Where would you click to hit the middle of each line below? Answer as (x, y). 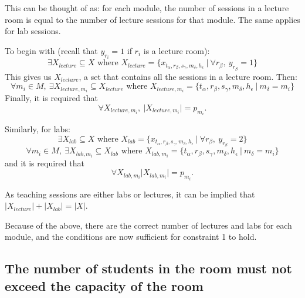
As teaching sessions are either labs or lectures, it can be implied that (130, 194)
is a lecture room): (177, 50)
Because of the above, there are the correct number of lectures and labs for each (148, 225)
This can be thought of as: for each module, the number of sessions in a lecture (147, 8)
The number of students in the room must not (148, 268)
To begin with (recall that (51, 50)
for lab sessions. (33, 31)
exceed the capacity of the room (104, 285)
